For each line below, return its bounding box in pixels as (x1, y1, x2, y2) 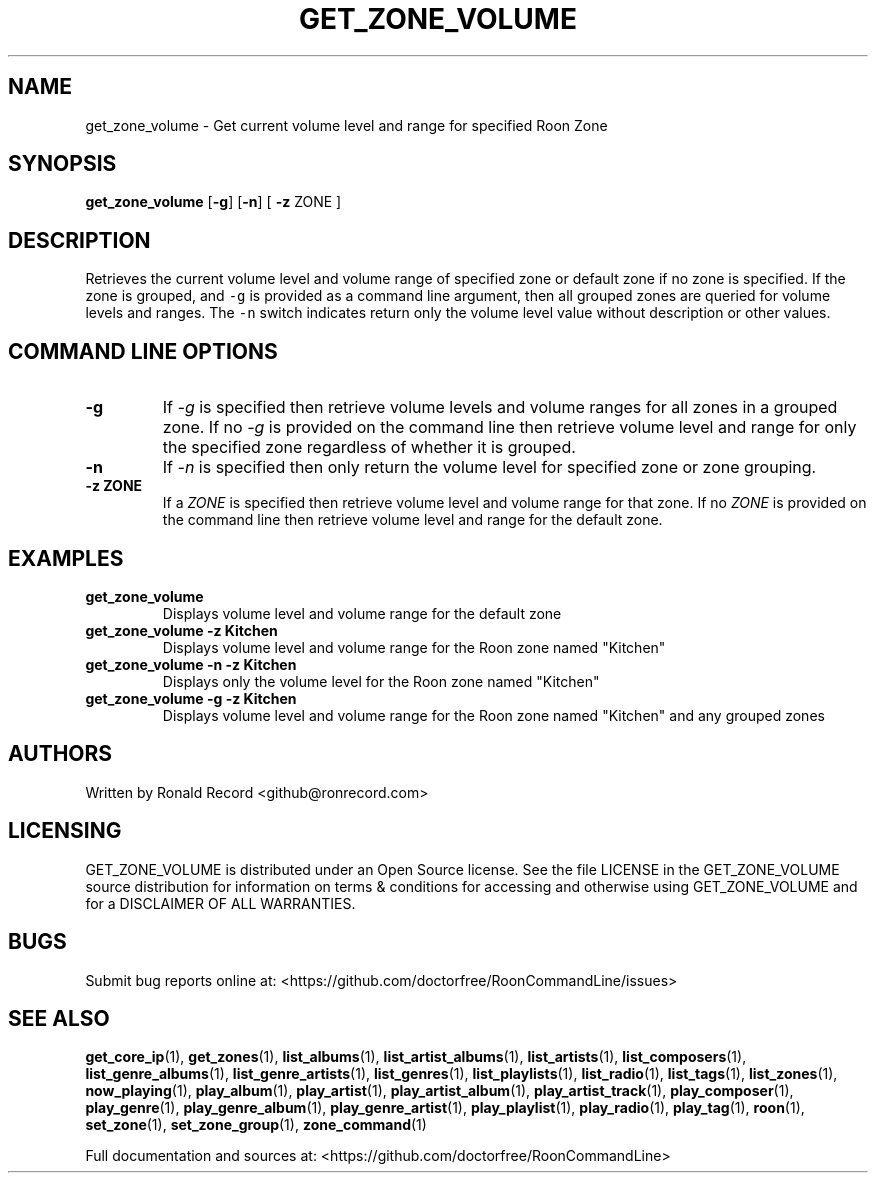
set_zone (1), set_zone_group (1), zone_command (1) (85, 1116, 427, 1134)
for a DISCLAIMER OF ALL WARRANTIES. (85, 894, 356, 912)
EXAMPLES (8, 545, 124, 571)
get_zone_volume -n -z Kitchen (85, 655, 297, 673)
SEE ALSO (8, 1005, 110, 1031)
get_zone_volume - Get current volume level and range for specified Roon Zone (85, 116, 608, 134)
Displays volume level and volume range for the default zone (162, 604, 562, 622)
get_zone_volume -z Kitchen (85, 621, 278, 639)
